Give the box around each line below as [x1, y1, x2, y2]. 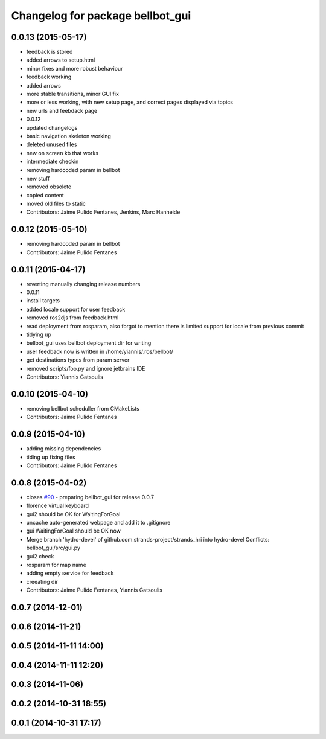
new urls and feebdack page [26, 107, 98, 114]
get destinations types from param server [26, 356, 130, 363]
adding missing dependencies [26, 445, 101, 452]
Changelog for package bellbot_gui [11, 9, 191, 22]
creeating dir [26, 578, 59, 585]
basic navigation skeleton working [26, 132, 112, 139]
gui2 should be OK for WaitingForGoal [26, 510, 121, 517]
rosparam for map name [26, 561, 87, 568]
